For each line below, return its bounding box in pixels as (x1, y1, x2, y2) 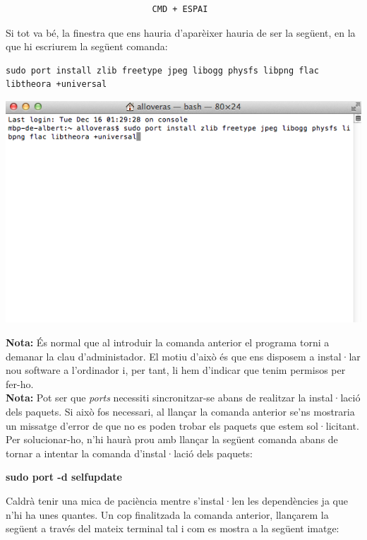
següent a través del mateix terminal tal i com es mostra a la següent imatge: (6, 521, 339, 536)
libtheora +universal (6, 79, 107, 90)
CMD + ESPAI (152, 4, 208, 14)
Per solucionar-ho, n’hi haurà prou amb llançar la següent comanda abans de (6, 432, 338, 447)
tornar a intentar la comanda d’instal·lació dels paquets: (6, 445, 253, 460)
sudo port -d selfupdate (6, 469, 122, 484)
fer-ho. (6, 376, 34, 391)
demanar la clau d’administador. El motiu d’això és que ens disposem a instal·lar (6, 348, 361, 363)
